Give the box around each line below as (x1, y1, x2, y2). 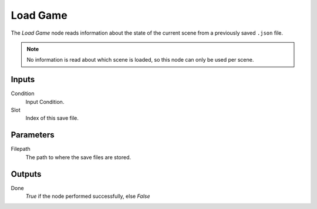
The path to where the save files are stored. (25, 153, 131, 161)
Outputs (11, 169, 42, 179)
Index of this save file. (25, 114, 79, 122)
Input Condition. (25, 98, 65, 105)
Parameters (11, 130, 55, 140)
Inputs (11, 75, 35, 85)
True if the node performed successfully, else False (25, 193, 150, 200)
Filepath (11, 146, 31, 153)
